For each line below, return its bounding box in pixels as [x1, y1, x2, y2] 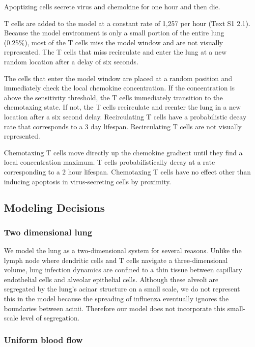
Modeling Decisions [4, 200, 105, 215]
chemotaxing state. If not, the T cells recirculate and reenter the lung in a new [4, 102, 241, 112]
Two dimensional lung [4, 226, 92, 238]
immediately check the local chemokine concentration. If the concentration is [4, 83, 235, 93]
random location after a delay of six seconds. [4, 56, 139, 66]
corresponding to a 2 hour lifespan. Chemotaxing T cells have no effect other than [4, 166, 251, 176]
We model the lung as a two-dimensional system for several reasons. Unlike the [4, 245, 242, 256]
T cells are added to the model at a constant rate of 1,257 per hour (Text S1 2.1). [4, 18, 251, 28]
